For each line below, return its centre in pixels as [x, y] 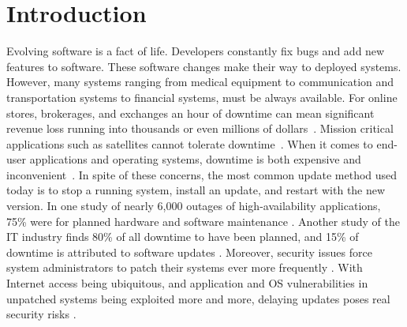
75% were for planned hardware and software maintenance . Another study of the [203, 221]
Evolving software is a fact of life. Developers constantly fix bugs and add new [196, 51]
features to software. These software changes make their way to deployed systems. [204, 66]
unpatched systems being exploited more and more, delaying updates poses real [198, 298]
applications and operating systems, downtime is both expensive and [195, 159]
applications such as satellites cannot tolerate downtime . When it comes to [190, 143]
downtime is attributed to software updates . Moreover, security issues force [189, 252]
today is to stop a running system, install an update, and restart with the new [196, 190]
